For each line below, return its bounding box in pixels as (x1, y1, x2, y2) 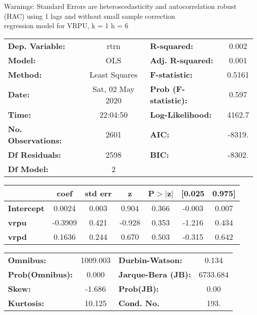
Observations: (8, 134, 62, 146)
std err (85, 187, 112, 199)
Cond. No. (118, 297, 160, 309)
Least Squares (89, 68, 138, 80)
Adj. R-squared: (150, 54, 214, 66)
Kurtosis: (8, 297, 44, 309)
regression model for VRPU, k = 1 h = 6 (4, 20, 128, 31)
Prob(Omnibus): (8, 268, 73, 280)
